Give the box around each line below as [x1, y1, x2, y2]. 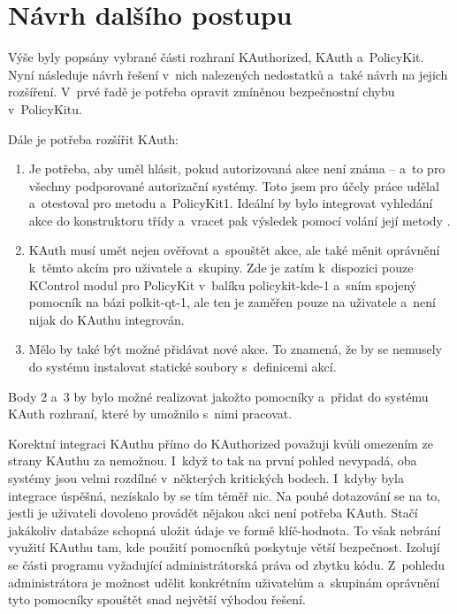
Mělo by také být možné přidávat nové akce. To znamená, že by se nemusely [28, 340, 442, 358]
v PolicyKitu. [8, 99, 82, 118]
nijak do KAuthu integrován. [28, 310, 185, 328]
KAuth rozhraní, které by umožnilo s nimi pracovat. [8, 404, 293, 423]
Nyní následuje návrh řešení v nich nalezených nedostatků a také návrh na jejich [8, 65, 448, 83]
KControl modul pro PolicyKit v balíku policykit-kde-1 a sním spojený [28, 275, 417, 294]
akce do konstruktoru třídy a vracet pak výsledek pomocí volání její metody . [28, 211, 451, 229]
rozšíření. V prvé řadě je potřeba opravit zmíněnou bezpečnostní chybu [8, 82, 395, 101]
